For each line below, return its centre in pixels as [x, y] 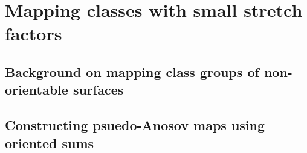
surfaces [98, 89]
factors [34, 33]
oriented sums [50, 142]
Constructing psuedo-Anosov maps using [135, 125]
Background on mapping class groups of [132, 71]
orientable [37, 89]
